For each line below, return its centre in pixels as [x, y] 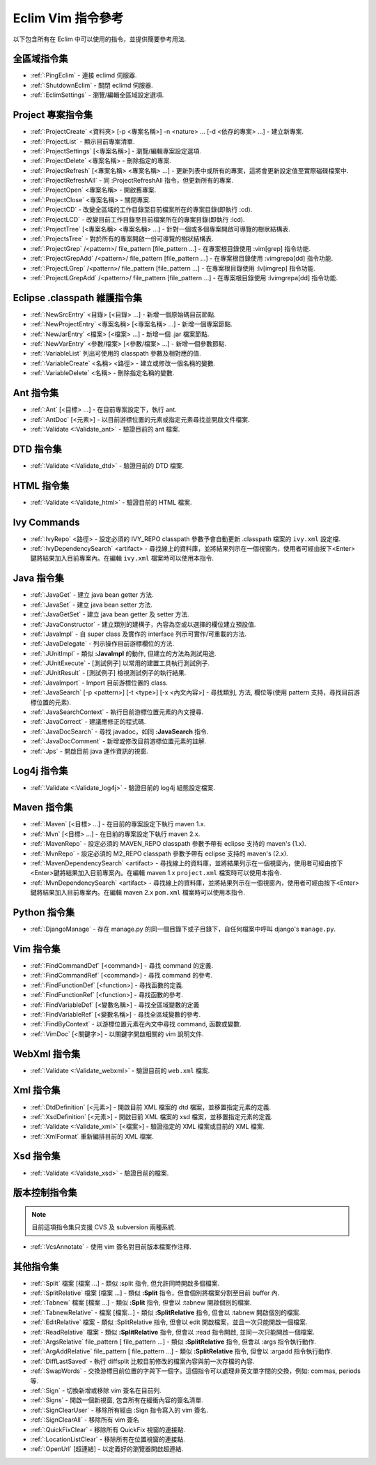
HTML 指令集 [41, 486]
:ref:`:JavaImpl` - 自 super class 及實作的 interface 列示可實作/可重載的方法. [139, 634]
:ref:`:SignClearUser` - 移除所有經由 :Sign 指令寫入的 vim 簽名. [119, 1410]
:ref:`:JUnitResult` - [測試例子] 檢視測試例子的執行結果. [108, 673]
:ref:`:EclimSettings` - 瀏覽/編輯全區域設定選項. [97, 95]
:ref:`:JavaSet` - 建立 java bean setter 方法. [92, 605]
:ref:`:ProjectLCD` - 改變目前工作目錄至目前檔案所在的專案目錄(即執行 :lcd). [138, 219]
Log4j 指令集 [40, 771]
